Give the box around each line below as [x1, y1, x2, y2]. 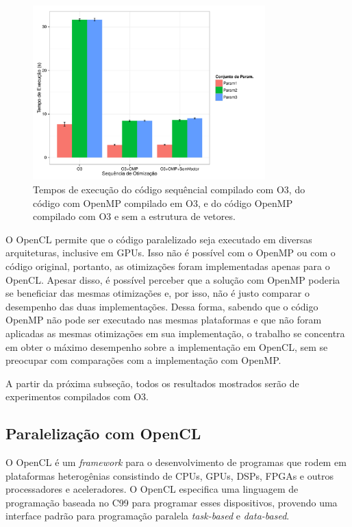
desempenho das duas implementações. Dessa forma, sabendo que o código [5, 299, 318, 313]
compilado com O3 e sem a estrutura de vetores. [33, 209, 236, 223]
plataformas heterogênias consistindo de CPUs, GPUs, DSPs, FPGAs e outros [5, 468, 334, 482]
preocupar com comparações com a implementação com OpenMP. [5, 353, 281, 367]
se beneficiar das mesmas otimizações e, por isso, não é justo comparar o [5, 286, 310, 300]
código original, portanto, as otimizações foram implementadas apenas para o [5, 258, 330, 273]
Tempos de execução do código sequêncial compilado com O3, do [33, 182, 305, 196]
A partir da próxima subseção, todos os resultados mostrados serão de [5, 376, 299, 390]
